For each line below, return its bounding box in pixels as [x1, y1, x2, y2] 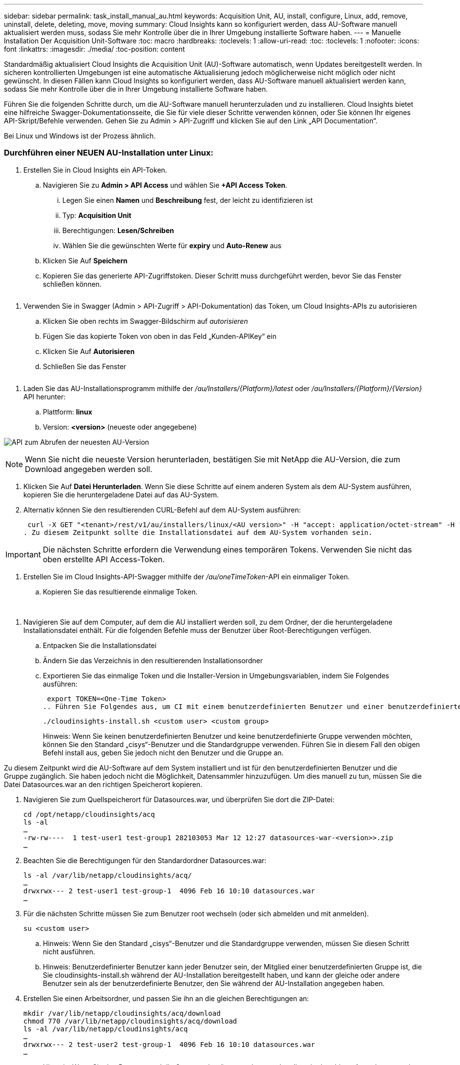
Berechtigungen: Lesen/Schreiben [62, 226, 174, 235]
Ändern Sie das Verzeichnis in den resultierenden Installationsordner [43, 656, 263, 665]
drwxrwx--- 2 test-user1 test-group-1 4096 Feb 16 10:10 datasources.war [23, 887, 315, 895]
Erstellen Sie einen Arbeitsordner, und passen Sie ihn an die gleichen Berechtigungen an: [23, 994, 309, 1003]
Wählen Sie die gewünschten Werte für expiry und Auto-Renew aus [62, 241, 282, 250]
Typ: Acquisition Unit [62, 211, 132, 219]
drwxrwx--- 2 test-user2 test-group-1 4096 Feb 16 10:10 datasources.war [23, 1040, 315, 1048]
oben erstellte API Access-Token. [42, 554, 165, 564]
